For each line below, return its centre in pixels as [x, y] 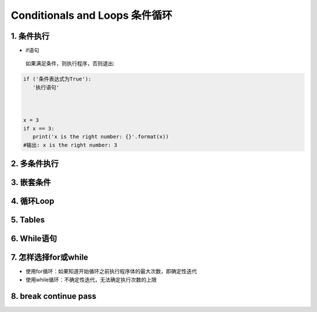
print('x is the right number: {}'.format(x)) [101, 137]
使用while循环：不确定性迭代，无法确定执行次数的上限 [91, 280]
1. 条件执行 [30, 36]
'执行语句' [46, 87]
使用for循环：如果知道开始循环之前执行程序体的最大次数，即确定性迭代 [111, 271]
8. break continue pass [54, 296]
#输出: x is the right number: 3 [70, 145]
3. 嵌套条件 [31, 182]
